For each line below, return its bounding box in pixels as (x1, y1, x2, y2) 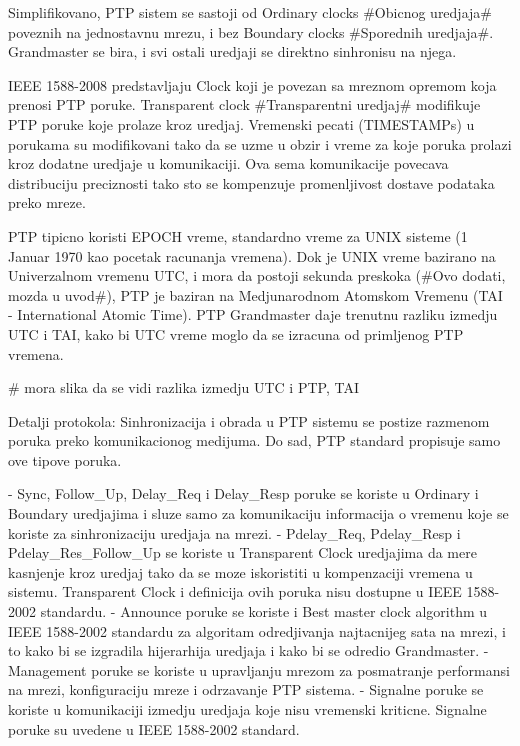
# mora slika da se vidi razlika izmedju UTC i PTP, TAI (8, 377, 359, 398)
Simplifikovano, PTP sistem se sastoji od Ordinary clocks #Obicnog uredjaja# (8, 2, 492, 22)
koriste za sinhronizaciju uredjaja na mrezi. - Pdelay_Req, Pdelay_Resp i (8, 522, 461, 543)
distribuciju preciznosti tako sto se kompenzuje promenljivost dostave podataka (8, 172, 495, 193)
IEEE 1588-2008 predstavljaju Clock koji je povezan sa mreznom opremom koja (8, 74, 497, 95)
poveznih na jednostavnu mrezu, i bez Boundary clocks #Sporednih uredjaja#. (8, 21, 494, 42)
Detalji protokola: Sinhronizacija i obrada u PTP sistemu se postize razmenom (8, 410, 490, 431)
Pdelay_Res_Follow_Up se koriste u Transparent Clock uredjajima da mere (8, 542, 477, 563)
